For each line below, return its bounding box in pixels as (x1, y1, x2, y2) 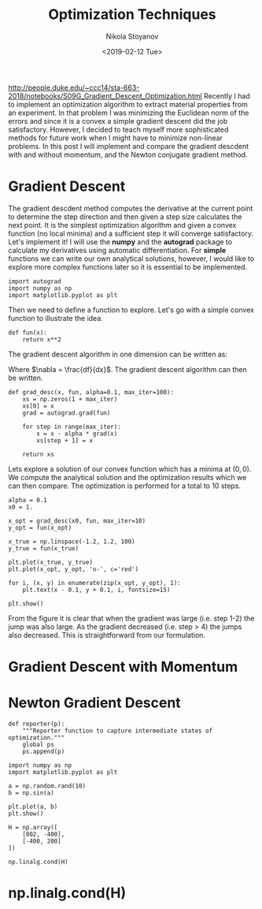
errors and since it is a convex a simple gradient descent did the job (8, 116, 228, 125)
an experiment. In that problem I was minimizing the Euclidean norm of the (8, 108, 249, 117)
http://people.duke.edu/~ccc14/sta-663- (8, 83, 140, 92)
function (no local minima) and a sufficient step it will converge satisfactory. (8, 229, 254, 238)
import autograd (8, 278, 61, 285)
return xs (22, 450, 55, 458)
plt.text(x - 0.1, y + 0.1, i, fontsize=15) (22, 586, 171, 594)
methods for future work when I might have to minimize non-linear (8, 132, 223, 143)
